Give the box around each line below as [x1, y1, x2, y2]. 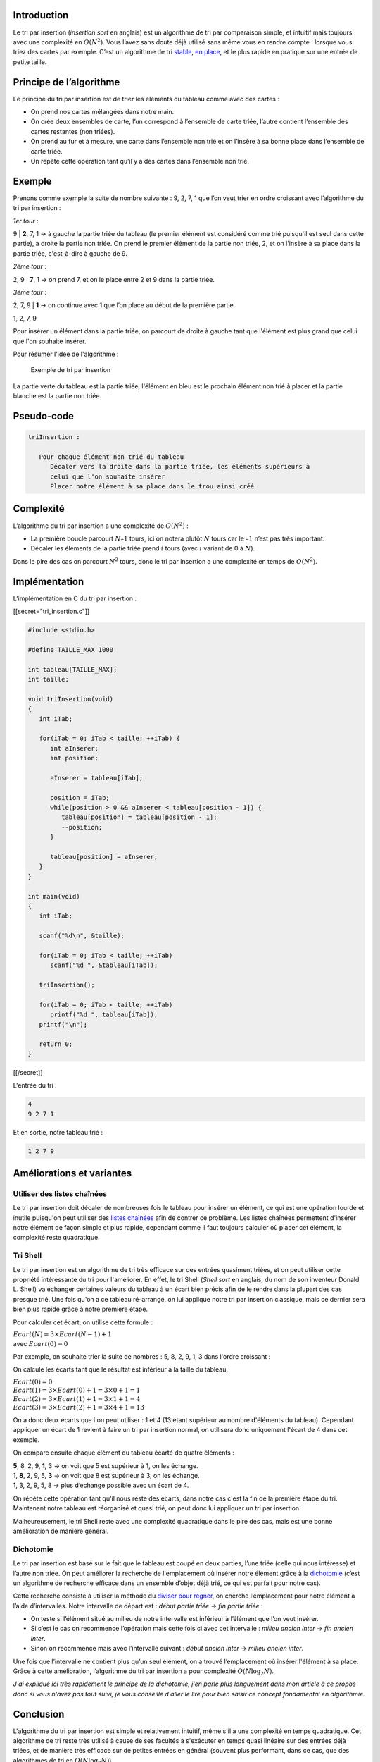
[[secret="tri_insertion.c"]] [13, 607, 90, 616]
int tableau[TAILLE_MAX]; [27, 665, 118, 673]
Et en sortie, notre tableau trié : [13, 1128, 103, 1136]
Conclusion [13, 1708, 65, 1720]
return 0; [39, 1040, 73, 1048]
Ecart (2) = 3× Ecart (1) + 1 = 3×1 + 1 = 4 [13, 1395, 141, 1403]
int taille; [27, 675, 70, 683]
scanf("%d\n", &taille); [39, 932, 125, 940]
